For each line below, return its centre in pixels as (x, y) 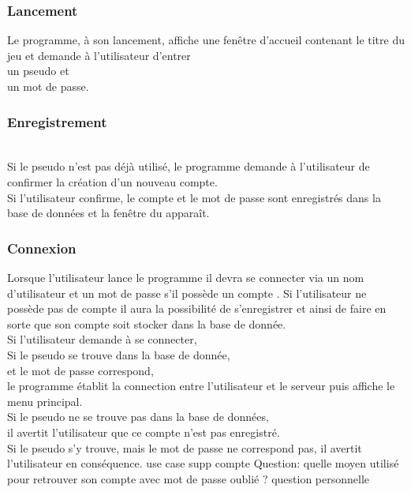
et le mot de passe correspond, (80, 370)
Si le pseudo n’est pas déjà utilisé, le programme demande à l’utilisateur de (189, 166)
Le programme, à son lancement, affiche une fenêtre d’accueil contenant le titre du (206, 40)
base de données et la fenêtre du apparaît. (108, 213)
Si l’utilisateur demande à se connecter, (102, 339)
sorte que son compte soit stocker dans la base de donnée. (147, 323)
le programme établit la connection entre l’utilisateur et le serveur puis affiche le (201, 386)
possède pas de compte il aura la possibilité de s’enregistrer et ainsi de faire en (197, 308)
